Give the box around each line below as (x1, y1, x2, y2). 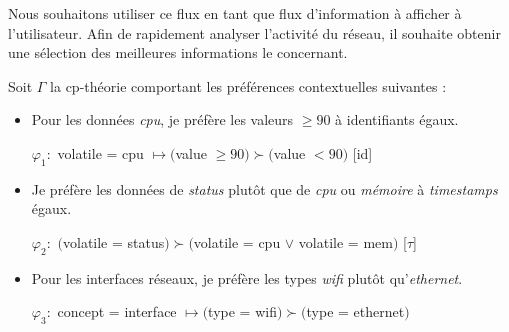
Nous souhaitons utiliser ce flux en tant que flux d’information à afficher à (8, 3, 462, 23)
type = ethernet (306, 301, 405, 322)
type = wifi (208, 301, 277, 322)
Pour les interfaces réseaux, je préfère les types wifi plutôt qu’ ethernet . (31, 267, 463, 288)
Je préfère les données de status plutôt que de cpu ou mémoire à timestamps (31, 178, 498, 199)
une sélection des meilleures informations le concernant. (8, 42, 348, 63)
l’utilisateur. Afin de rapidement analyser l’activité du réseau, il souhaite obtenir (8, 22, 501, 43)
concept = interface (57, 301, 177, 322)
